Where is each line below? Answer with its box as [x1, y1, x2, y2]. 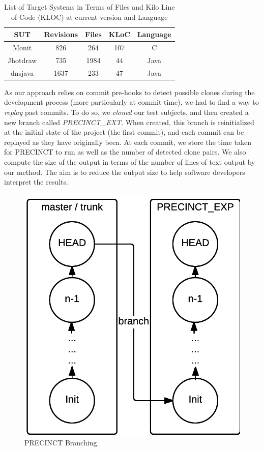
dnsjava [10, 67, 34, 78]
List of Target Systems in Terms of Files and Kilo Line [4, 2, 175, 12]
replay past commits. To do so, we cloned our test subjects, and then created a [4, 107, 249, 117]
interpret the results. [4, 176, 68, 187]
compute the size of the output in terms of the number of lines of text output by [4, 156, 255, 167]
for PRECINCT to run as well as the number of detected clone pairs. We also [4, 146, 246, 157]
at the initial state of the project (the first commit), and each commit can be [4, 127, 244, 137]
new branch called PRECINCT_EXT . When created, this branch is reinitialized [4, 116, 254, 127]
